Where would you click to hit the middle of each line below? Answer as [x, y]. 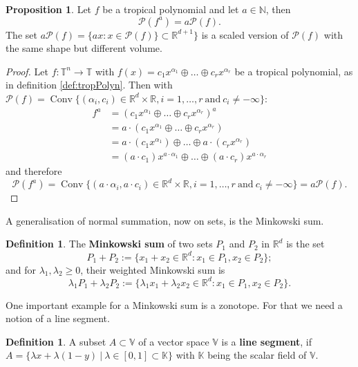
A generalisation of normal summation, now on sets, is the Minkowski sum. [165, 220]
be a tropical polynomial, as [294, 71]
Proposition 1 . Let [49, 9]
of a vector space [174, 341]
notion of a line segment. [58, 318]
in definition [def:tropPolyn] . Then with [89, 85]
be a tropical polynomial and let [171, 9]
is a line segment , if [266, 341]
